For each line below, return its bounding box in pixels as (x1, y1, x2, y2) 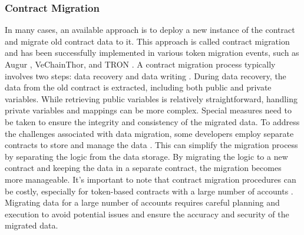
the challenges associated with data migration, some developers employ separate (5, 127, 294, 139)
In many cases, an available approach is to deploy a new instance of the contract (5, 23, 295, 36)
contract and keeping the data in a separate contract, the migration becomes (5, 162, 282, 174)
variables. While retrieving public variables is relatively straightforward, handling (5, 92, 298, 105)
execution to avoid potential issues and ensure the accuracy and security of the (5, 207, 289, 220)
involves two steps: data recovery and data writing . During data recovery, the (5, 69, 286, 82)
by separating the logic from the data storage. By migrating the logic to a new (5, 150, 288, 162)
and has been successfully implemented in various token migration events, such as (5, 46, 299, 59)
